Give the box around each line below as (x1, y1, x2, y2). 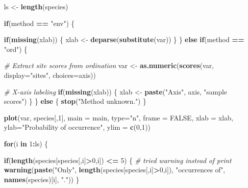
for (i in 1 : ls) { (4, 138, 48, 148)
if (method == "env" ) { (4, 18, 75, 28)
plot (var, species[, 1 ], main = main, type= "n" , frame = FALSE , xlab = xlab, (4, 112, 233, 122)
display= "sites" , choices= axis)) (4, 70, 96, 80)
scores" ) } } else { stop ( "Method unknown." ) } (4, 96, 147, 106)
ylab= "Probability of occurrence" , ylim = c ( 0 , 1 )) (4, 122, 150, 132)
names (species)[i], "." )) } (4, 174, 79, 184)
